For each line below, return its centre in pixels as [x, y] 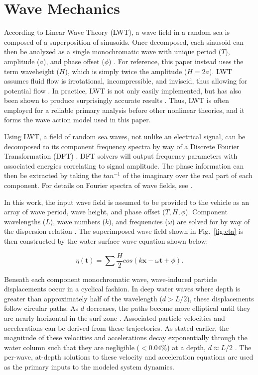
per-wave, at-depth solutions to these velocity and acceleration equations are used [129, 357]
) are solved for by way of [211, 221]
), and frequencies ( [138, 221]
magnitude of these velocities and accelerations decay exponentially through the [126, 337]
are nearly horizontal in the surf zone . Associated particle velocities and [115, 318]
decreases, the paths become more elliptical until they [168, 308]
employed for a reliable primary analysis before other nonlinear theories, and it [124, 110]
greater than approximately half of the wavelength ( [83, 298]
